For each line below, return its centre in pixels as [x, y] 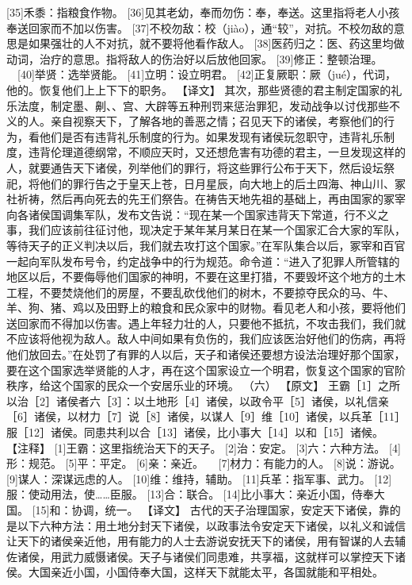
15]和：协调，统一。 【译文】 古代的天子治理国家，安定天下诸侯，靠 [212, 510]
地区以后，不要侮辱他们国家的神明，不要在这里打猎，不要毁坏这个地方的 [195, 277]
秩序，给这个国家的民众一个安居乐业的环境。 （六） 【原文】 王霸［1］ [192, 385]
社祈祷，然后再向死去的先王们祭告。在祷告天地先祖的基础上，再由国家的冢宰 [206, 199]
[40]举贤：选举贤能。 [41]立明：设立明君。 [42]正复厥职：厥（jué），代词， [206, 74]
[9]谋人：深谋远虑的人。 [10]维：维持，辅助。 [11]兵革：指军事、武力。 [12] [199, 478]
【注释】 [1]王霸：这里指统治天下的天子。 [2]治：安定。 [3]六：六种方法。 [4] [204, 447]
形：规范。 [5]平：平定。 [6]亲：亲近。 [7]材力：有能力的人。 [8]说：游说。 [204, 463]
